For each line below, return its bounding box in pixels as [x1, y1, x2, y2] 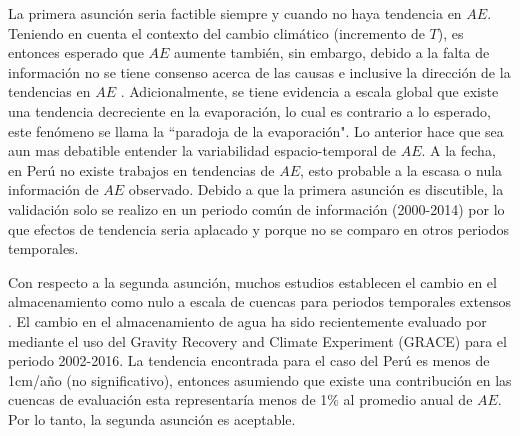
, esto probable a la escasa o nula [300, 159, 503, 180]
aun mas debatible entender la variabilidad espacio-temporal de [8, 140, 397, 161]
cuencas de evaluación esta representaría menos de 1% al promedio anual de [8, 389, 473, 410]
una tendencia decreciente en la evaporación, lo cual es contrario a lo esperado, [8, 100, 491, 121]
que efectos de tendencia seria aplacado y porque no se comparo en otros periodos [8, 218, 510, 239]
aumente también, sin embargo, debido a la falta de [174, 42, 490, 63]
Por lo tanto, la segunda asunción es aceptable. [8, 408, 296, 429]
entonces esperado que [8, 42, 144, 63]
